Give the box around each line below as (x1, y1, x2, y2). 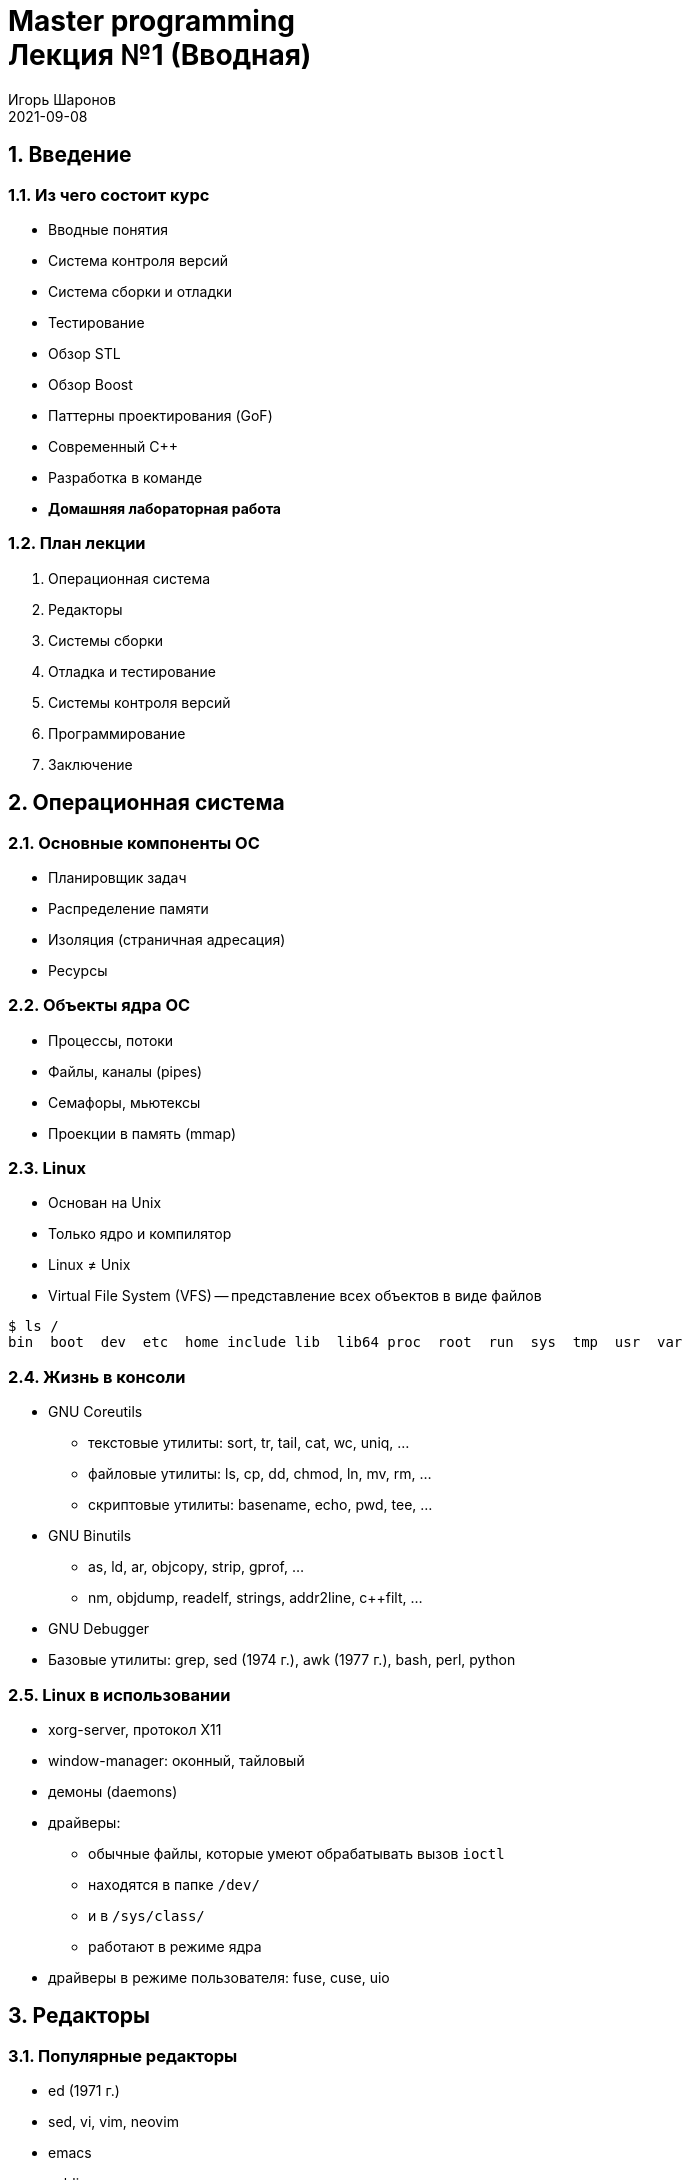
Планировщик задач (48, 868, 187, 886)
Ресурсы (48, 961, 108, 979)
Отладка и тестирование (48, 662, 217, 680)
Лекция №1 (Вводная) (8, 38, 312, 72)
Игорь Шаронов (8, 90, 116, 108)
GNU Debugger (48, 1620, 150, 1638)
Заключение (48, 755, 133, 773)
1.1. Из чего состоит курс (8, 184, 210, 205)
